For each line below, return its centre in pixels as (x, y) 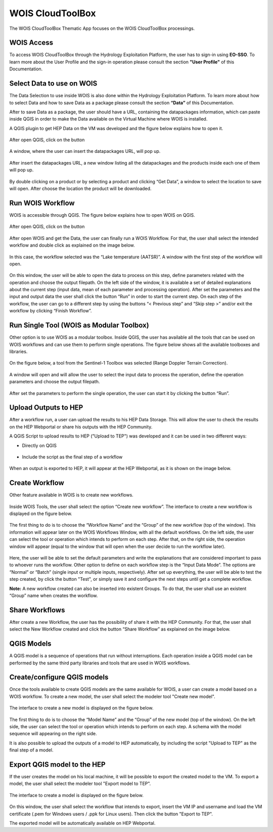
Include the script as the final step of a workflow (72, 457)
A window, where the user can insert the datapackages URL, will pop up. (85, 151)
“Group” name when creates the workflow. (54, 596)
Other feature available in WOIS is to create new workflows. (71, 495)
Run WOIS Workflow (42, 203)
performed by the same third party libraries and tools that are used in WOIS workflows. (100, 663)
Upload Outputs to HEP (46, 408)
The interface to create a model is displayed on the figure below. (76, 795)
